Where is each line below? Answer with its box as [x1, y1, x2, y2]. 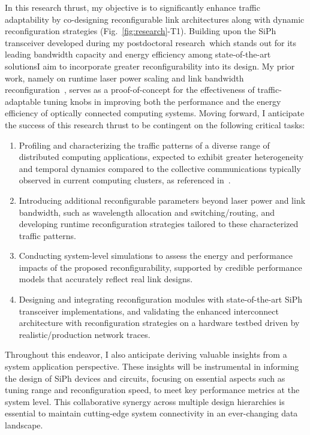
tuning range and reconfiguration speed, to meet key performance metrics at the [5, 383, 300, 396]
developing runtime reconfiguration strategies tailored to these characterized [19, 217, 299, 230]
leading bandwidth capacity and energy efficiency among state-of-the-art [5, 48, 271, 61]
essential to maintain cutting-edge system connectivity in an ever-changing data [5, 407, 298, 419]
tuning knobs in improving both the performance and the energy [43, 95, 281, 107]
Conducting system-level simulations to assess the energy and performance [19, 249, 293, 262]
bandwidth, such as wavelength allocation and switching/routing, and [19, 206, 275, 218]
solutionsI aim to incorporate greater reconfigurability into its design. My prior [5, 59, 295, 72]
